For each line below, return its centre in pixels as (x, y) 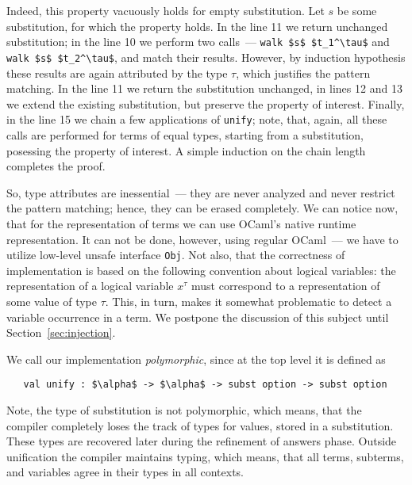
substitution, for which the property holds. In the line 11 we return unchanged (197, 26)
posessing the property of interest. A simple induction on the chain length (186, 150)
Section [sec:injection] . (61, 332)
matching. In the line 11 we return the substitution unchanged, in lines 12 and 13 (204, 88)
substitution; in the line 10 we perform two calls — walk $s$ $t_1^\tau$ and (198, 42)
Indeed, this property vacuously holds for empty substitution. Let (166, 10)
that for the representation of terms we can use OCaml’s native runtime (181, 223)
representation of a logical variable (90, 286)
